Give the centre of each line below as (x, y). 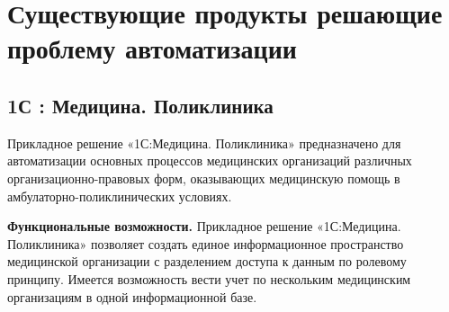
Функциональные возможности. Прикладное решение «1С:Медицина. (204, 226)
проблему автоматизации (152, 48)
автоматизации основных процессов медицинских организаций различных (210, 160)
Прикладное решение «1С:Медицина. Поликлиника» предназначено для (204, 143)
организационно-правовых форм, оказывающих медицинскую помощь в (204, 178)
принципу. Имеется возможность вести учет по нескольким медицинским (209, 278)
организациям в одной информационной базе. (132, 296)
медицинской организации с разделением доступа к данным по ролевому (207, 261)
